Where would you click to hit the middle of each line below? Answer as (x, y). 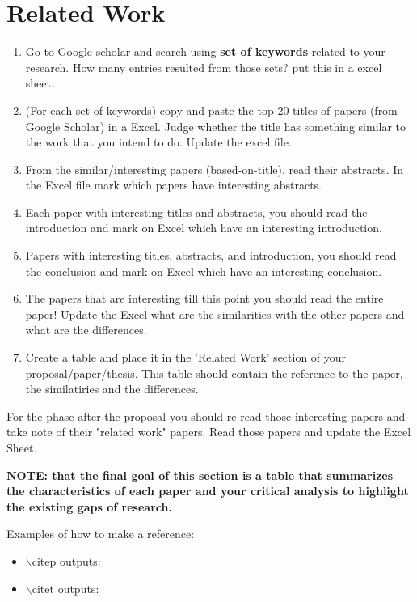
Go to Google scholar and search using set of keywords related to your (205, 51)
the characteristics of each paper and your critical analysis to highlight (208, 491)
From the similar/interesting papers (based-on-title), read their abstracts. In (215, 169)
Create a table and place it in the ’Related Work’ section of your (186, 357)
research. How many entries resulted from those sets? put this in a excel (204, 67)
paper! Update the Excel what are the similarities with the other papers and (215, 314)
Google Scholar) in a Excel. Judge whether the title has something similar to (216, 126)
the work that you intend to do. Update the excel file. (158, 142)
